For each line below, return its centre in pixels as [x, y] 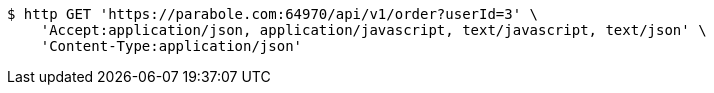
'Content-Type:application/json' [171, 46]
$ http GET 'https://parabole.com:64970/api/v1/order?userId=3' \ [273, 14]
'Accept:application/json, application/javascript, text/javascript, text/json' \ [373, 30]
